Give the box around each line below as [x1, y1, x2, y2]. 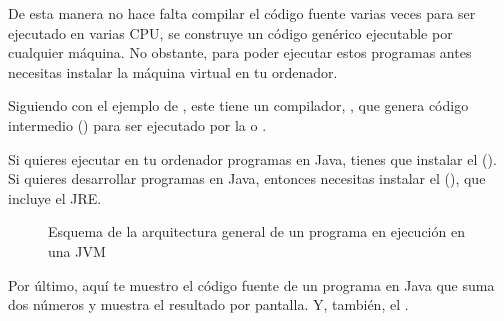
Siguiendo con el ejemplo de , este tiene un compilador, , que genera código [8, 95, 469, 116]
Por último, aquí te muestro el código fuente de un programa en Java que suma [8, 274, 495, 295]
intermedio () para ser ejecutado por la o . [8, 114, 267, 135]
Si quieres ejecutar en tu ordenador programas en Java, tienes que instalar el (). [8, 148, 497, 169]
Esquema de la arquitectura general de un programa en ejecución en [48, 221, 465, 242]
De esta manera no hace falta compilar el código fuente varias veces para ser [8, 3, 476, 23]
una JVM [48, 240, 106, 261]
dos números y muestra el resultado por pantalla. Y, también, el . [8, 294, 409, 315]
